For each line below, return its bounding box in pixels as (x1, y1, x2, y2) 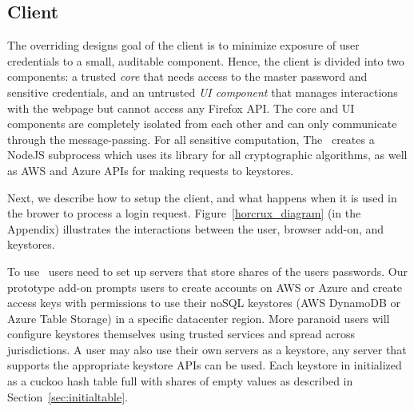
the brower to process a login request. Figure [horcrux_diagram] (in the (7, 205, 361, 221)
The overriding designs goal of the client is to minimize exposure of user (7, 37, 360, 54)
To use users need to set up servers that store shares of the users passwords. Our (7, 262, 408, 279)
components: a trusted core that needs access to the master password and (7, 68, 368, 85)
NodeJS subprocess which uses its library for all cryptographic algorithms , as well (7, 146, 408, 163)
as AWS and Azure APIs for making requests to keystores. (7, 162, 294, 178)
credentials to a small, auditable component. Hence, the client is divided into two (7, 52, 404, 69)
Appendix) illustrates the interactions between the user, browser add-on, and (7, 220, 384, 237)
